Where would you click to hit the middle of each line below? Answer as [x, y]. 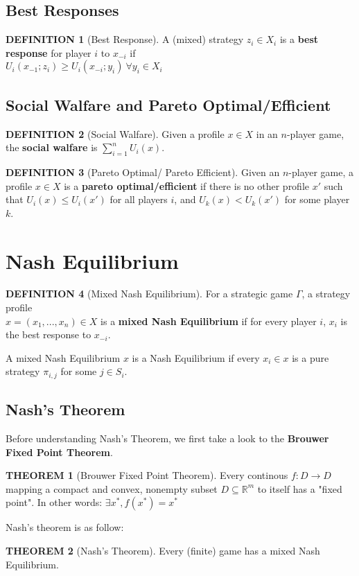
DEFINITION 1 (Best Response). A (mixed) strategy [125, 39]
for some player [317, 199]
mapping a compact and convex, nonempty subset [112, 488]
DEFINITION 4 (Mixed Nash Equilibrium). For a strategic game [149, 294]
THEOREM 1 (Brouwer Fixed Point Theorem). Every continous [147, 475]
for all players [139, 199]
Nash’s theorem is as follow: [65, 527]
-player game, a [321, 172]
